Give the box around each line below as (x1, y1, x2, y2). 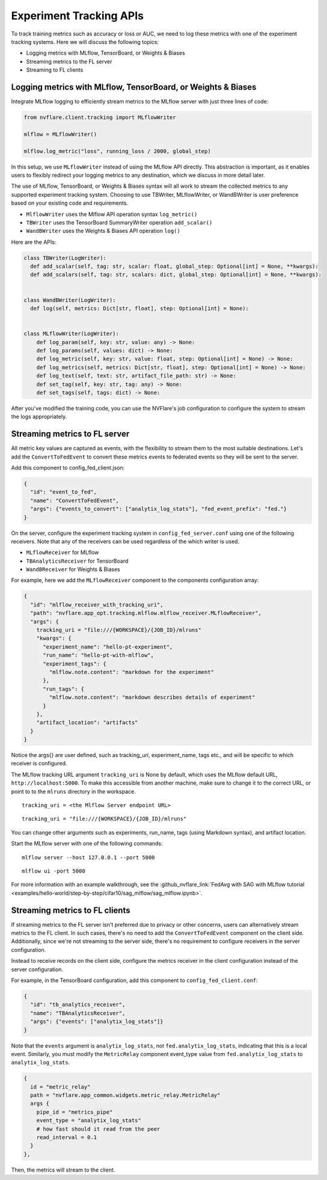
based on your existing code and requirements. (11, 199, 129, 207)
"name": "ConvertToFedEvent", (30, 497, 120, 504)
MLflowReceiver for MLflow (26, 549, 99, 556)
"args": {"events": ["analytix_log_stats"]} (30, 1018, 163, 1025)
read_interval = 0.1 (36, 1134, 97, 1141)
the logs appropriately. (11, 413, 67, 421)
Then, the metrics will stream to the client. (11, 1166, 115, 1173)
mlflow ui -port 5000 (22, 867, 85, 874)
